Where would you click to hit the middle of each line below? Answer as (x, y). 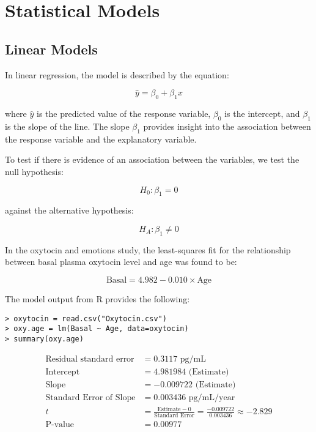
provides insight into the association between (227, 126)
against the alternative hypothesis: (69, 210)
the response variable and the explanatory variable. (101, 139)
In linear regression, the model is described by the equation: (117, 74)
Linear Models (51, 49)
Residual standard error (90, 359)
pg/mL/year (212, 397)
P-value (60, 425)
